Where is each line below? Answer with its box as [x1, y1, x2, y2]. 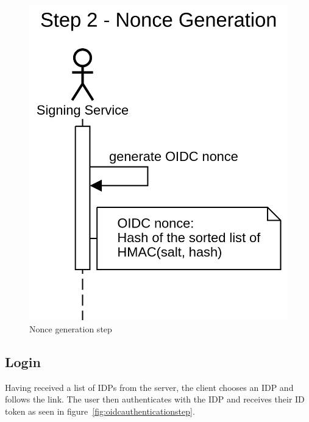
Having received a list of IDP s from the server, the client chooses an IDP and [5, 381, 294, 393]
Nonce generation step [29, 323, 112, 335]
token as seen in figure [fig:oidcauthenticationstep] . [5, 405, 195, 418]
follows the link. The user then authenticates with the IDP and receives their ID [5, 393, 305, 406]
